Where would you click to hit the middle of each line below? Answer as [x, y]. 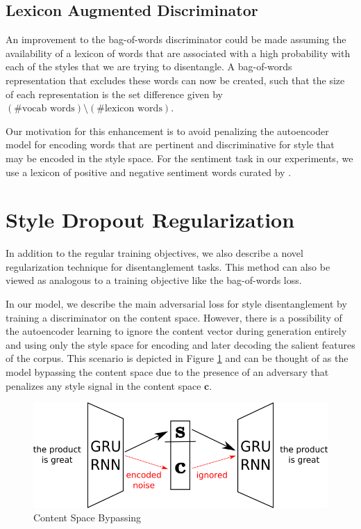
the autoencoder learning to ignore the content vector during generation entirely [176, 331]
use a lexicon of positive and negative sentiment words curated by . [149, 172]
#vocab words [44, 109]
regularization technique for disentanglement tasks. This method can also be [168, 266]
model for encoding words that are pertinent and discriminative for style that [170, 144]
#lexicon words [129, 109]
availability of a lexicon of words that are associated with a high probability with [178, 53]
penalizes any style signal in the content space [103, 385]
